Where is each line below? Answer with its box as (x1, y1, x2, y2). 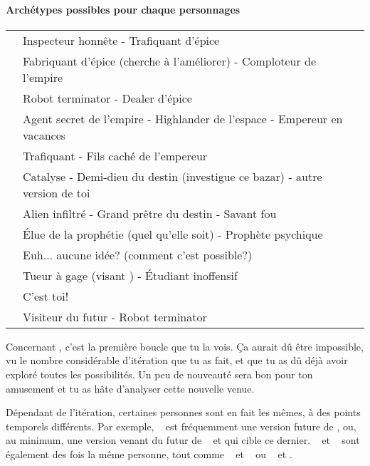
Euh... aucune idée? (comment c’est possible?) (23, 246, 253, 263)
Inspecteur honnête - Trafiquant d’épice (23, 31, 220, 48)
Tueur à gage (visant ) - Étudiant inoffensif (23, 266, 238, 284)
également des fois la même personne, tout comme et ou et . (6, 446, 292, 461)
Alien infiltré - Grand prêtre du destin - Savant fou (23, 204, 277, 222)
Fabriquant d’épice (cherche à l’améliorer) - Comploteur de (23, 52, 317, 69)
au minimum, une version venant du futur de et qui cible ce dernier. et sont (6, 433, 360, 447)
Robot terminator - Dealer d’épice (23, 89, 192, 106)
